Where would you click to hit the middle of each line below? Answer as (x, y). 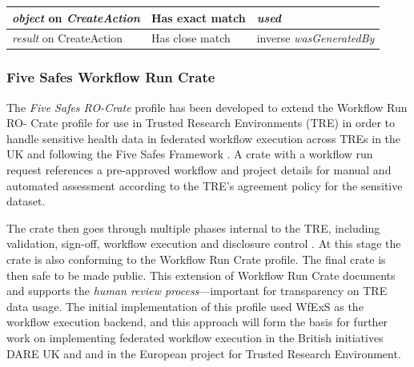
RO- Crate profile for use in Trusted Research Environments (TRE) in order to (201, 123)
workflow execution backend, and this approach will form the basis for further (197, 322)
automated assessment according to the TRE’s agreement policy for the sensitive (205, 185)
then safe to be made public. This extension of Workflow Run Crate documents (201, 275)
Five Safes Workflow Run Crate (111, 77)
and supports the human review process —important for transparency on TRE (197, 291)
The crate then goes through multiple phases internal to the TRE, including (193, 227)
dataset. (26, 201)
